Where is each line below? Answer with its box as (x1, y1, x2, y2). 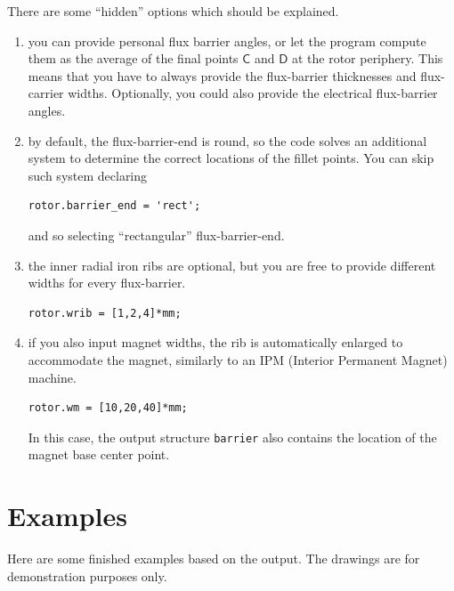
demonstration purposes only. (7, 566, 167, 585)
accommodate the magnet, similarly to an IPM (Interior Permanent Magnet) (28, 350, 448, 368)
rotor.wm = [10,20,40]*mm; (28, 401, 188, 415)
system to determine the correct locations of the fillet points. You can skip (28, 149, 434, 167)
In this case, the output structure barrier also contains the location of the (28, 427, 437, 446)
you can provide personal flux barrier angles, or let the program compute (28, 31, 426, 50)
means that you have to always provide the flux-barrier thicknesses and (28, 66, 417, 85)
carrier (28, 84, 64, 102)
